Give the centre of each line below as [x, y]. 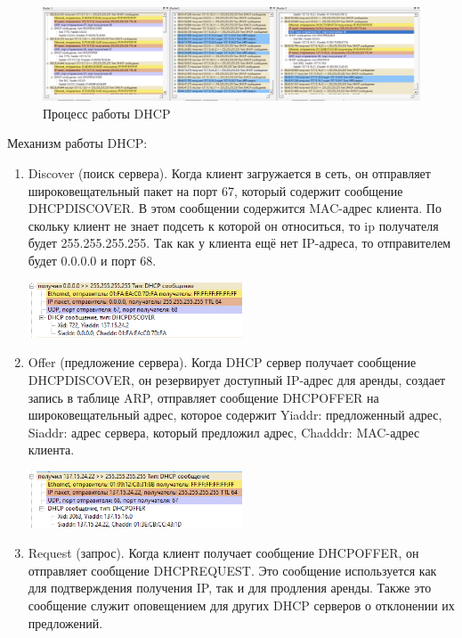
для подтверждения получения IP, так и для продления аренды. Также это [230, 588]
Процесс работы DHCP [107, 113]
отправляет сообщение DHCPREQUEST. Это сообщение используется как [232, 570]
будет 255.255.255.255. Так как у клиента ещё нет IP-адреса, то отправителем [239, 243]
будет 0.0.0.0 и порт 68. [92, 260]
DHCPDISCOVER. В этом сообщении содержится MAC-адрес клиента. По [235, 208]
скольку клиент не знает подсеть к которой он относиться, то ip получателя [233, 225]
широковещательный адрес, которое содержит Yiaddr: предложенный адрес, [235, 415]
